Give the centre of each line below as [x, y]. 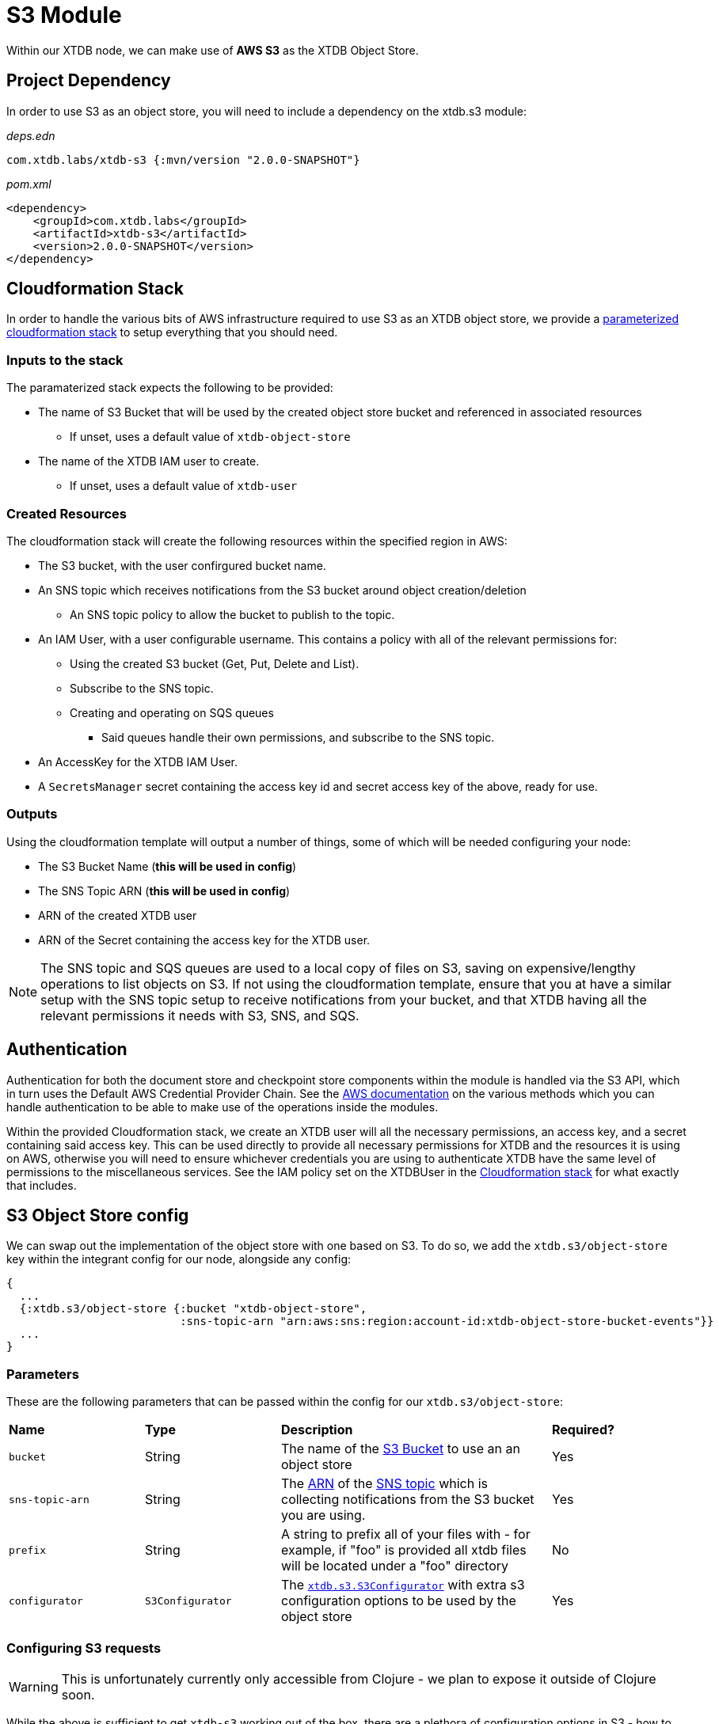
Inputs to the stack [65, 360]
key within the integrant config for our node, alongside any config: [179, 1259]
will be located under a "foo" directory [395, 1566]
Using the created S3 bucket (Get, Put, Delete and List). [215, 663]
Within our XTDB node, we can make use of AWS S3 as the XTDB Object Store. [213, 50]
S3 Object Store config [98, 1215]
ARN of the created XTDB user [118, 915]
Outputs [32, 814]
